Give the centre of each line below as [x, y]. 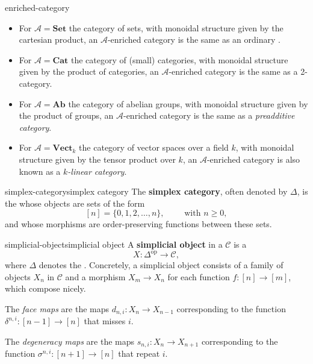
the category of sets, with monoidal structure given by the [176, 27]
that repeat [139, 353]
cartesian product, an [58, 39]
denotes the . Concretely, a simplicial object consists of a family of [161, 265]
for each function [199, 276]
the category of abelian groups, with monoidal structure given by [188, 103]
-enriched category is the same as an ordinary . [194, 39]
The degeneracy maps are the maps [70, 341]
